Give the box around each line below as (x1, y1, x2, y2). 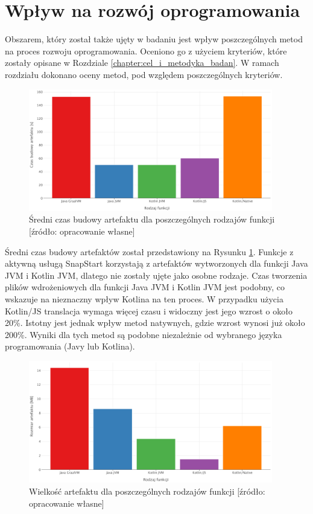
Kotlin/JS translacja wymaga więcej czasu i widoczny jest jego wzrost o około (5, 304, 292, 317)
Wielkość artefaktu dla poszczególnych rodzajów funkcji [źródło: (29, 485, 265, 497)
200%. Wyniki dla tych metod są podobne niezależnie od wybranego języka (5, 328, 282, 340)
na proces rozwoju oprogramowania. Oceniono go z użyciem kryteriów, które (5, 44, 287, 57)
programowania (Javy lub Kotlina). (5, 340, 135, 353)
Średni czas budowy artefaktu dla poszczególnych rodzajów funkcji (29, 213, 275, 226)
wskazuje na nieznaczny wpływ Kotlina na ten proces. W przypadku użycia (5, 293, 283, 305)
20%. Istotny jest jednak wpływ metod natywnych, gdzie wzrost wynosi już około (5, 316, 305, 329)
